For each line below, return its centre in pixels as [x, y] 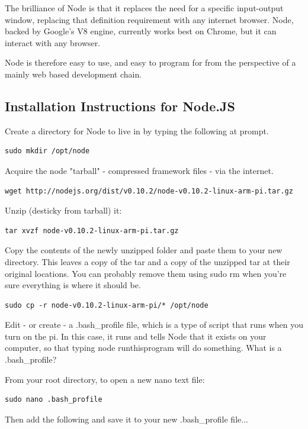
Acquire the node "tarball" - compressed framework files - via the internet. [139, 170]
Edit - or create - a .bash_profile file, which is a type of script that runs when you [154, 325]
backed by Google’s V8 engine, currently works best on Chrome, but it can [141, 31]
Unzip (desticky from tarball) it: [63, 210]
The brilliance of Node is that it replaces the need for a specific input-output [144, 8]
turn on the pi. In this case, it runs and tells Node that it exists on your [136, 336]
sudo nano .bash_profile [54, 400]
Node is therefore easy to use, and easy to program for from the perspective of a [150, 62]
